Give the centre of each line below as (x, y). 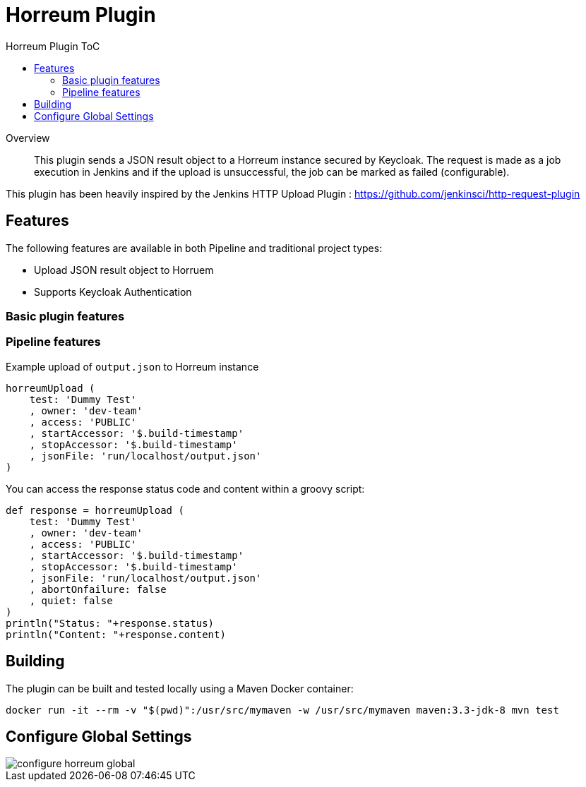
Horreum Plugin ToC (53, 46)
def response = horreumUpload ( (95, 510)
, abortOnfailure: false (98, 589)
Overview (28, 138)
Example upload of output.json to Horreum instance (132, 366)
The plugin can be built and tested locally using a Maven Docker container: (180, 688)
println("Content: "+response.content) (116, 634)
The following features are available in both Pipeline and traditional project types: (194, 248)
